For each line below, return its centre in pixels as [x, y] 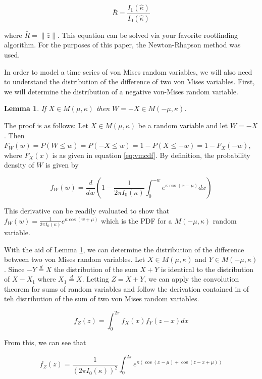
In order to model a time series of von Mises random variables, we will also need [128, 71]
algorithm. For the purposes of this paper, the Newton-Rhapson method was [122, 45]
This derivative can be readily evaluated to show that [87, 210]
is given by [62, 165]
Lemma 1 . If [25, 108]
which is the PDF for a [137, 220]
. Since [14, 269]
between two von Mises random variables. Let [75, 259]
